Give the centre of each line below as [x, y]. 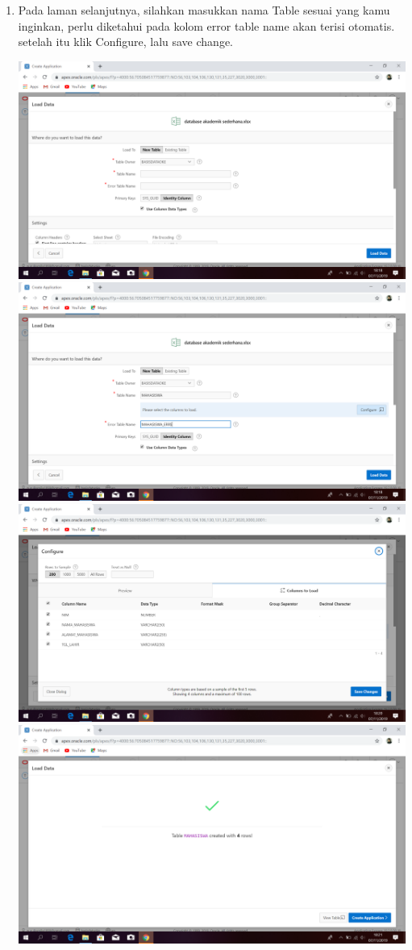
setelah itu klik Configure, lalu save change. [125, 42]
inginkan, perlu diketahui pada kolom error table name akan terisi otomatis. [206, 25]
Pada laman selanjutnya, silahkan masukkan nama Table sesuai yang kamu [204, 10]
